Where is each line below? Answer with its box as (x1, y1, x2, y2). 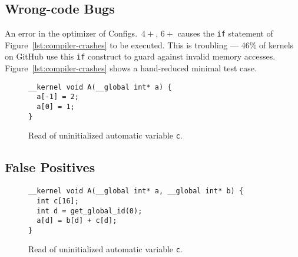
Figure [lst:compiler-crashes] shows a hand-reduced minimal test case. (5, 62, 257, 74)
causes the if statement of (177, 27, 273, 39)
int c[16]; (37, 196, 79, 205)
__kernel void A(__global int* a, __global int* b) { (28, 187, 244, 196)
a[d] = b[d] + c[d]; (37, 216, 117, 225)
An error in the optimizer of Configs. (5, 27, 138, 39)
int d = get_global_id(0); (37, 206, 143, 215)
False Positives (5, 158, 95, 176)
